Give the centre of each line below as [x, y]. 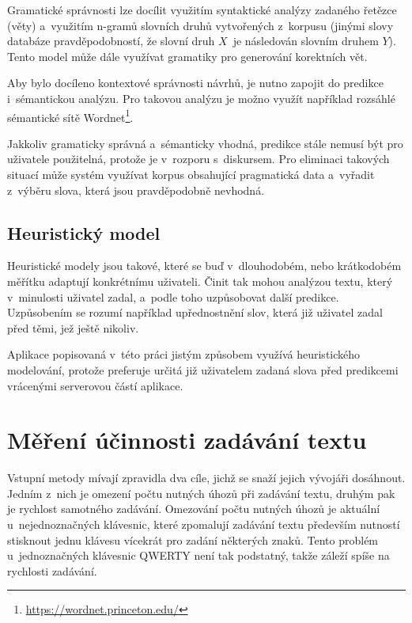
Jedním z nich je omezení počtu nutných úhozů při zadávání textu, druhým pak [201, 493]
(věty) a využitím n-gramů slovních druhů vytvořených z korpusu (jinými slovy [200, 25]
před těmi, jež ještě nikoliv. [73, 327]
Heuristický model [84, 232]
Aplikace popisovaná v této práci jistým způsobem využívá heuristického [184, 354]
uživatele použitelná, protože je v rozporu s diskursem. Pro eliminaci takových [198, 159]
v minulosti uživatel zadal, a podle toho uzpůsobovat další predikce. [173, 296]
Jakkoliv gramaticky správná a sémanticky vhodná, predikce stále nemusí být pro [205, 143]
